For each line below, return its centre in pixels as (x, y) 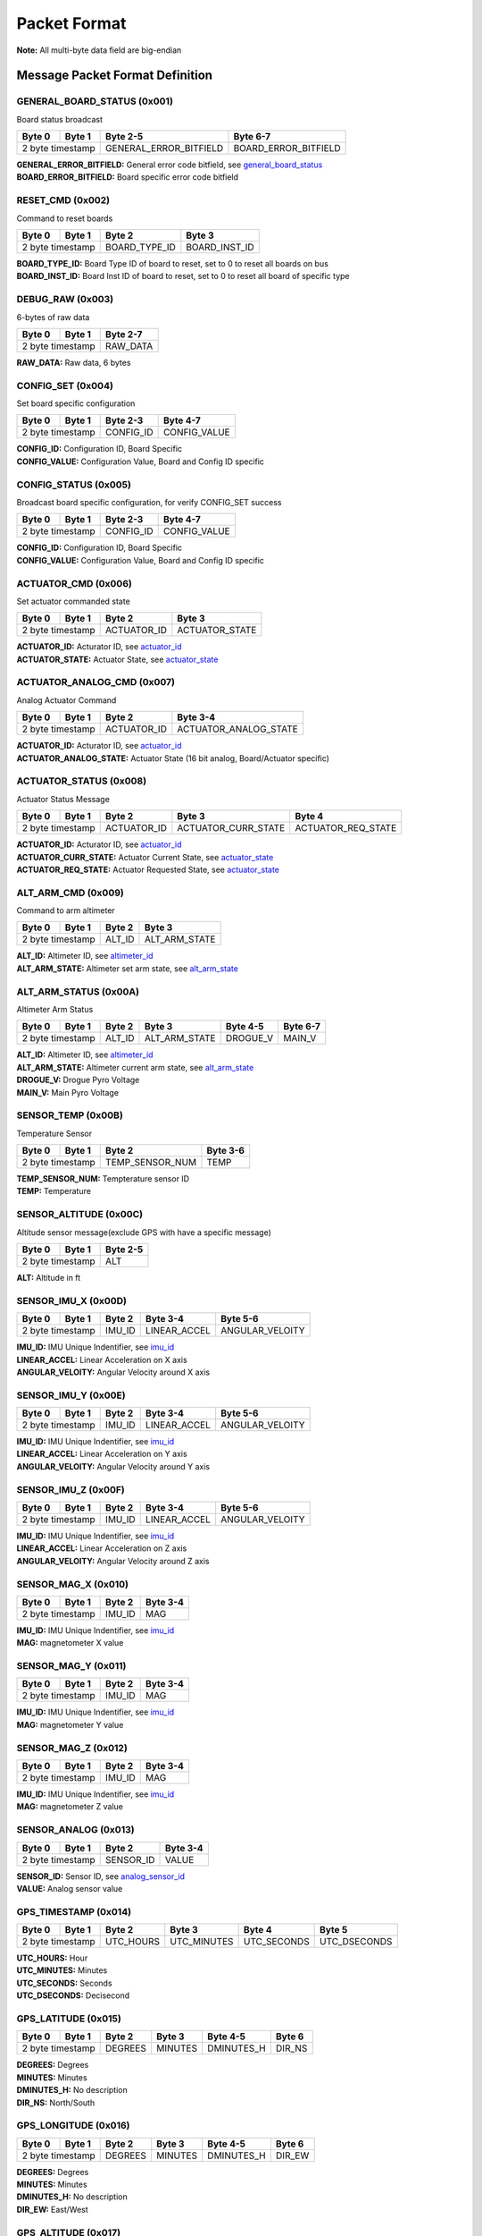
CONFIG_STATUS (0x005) (74, 485)
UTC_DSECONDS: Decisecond (73, 1995)
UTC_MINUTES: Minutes (62, 1970)
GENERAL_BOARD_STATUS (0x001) (95, 101)
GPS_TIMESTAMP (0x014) (74, 1911)
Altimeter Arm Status (55, 1009)
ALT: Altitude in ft (49, 1278)
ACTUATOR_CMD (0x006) (75, 583)
